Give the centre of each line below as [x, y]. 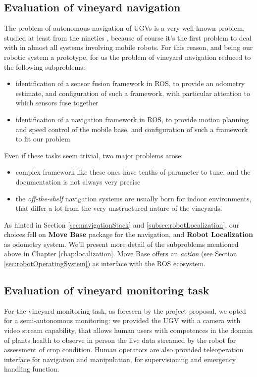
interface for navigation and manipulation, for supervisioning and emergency [120, 359]
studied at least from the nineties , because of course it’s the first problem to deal [128, 37]
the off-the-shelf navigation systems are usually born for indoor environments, [133, 198]
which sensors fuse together [57, 103]
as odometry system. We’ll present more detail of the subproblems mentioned [121, 244]
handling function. [32, 369]
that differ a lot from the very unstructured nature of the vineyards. [119, 208]
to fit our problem [43, 139]
